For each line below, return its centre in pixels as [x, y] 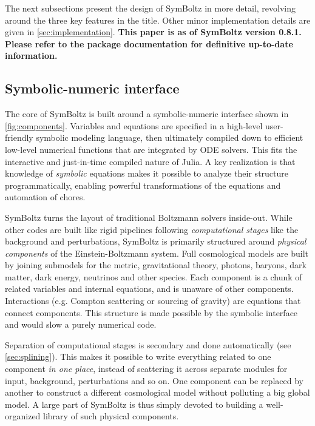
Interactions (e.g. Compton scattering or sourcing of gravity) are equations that [153, 301]
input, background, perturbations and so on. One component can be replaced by [154, 380]
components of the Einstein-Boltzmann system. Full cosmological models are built [157, 253]
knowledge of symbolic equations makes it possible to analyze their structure [147, 173]
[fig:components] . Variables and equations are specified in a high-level [134, 125]
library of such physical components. [111, 416]
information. [31, 56]
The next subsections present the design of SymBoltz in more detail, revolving [151, 8]
